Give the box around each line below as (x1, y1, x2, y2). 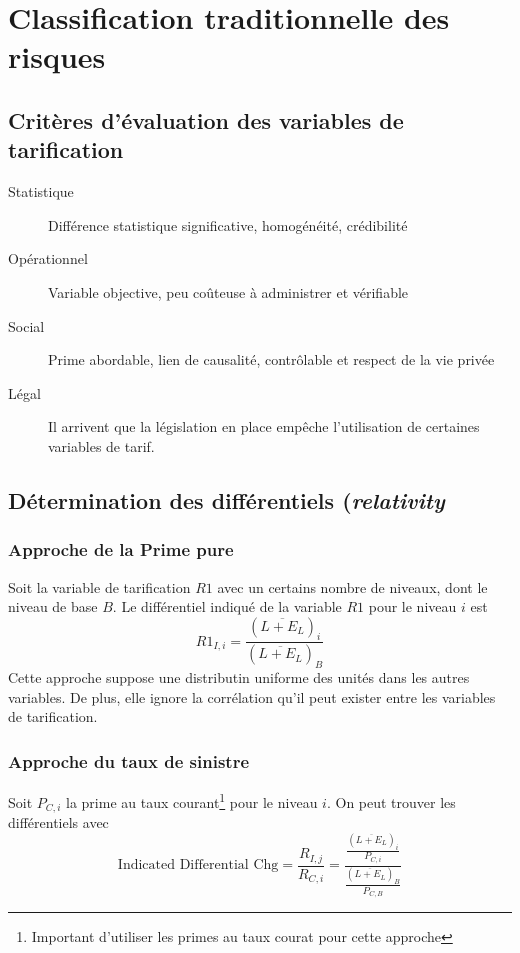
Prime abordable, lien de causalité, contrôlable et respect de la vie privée (48, 349, 495, 370)
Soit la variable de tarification (8, 576, 191, 597)
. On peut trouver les (326, 791, 456, 812)
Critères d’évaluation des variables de (8, 104, 404, 135)
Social (8, 315, 45, 336)
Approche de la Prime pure (8, 537, 234, 562)
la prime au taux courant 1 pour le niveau (66, 789, 318, 812)
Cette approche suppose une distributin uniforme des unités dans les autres (8, 667, 470, 688)
